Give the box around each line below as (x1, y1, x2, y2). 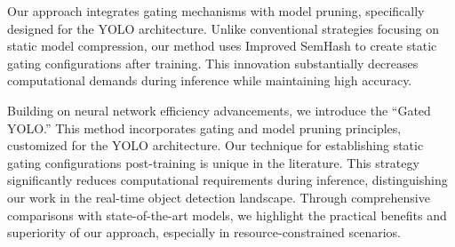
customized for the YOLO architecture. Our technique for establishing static (7, 136, 424, 155)
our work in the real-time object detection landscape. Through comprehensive (7, 187, 430, 206)
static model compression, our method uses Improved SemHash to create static (7, 36, 437, 55)
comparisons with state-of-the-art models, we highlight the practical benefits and (7, 205, 447, 224)
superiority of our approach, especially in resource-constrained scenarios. (7, 223, 401, 242)
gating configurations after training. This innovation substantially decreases (7, 53, 419, 72)
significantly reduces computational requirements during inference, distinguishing (7, 171, 448, 189)
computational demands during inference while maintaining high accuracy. (7, 71, 412, 90)
